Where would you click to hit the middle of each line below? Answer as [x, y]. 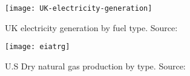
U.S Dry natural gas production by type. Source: [95, 66]
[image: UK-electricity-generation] [79, 8]
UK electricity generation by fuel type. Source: [91, 27]
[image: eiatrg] [38, 47]
